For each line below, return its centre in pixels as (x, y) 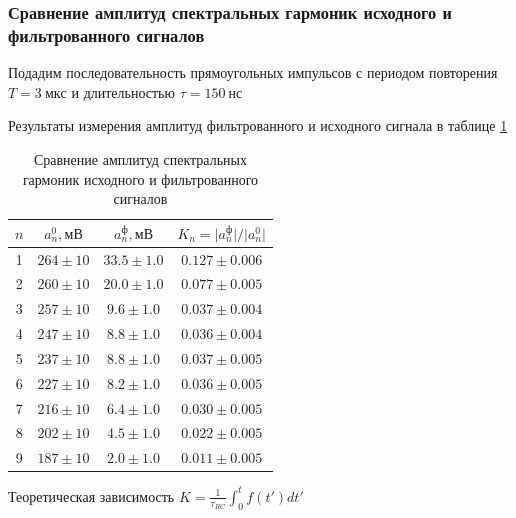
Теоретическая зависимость (91, 495)
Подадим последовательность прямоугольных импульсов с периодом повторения (253, 72)
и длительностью (123, 91)
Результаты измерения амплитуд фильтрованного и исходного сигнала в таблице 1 (258, 125)
